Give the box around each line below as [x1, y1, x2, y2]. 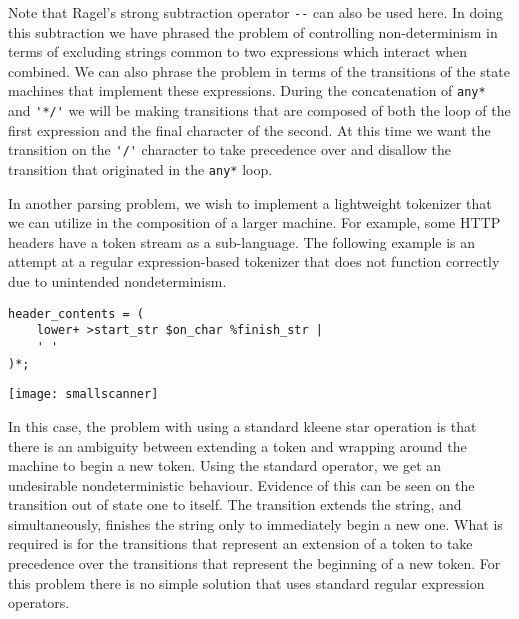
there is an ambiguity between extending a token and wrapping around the [8, 435, 467, 456]
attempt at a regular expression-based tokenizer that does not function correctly [8, 251, 500, 272]
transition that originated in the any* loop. [8, 159, 273, 179]
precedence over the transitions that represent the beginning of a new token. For [8, 553, 501, 574]
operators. [8, 592, 70, 613]
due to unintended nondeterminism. [8, 271, 227, 292]
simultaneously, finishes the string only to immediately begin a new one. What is [8, 513, 503, 534]
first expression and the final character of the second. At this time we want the [8, 119, 491, 140]
